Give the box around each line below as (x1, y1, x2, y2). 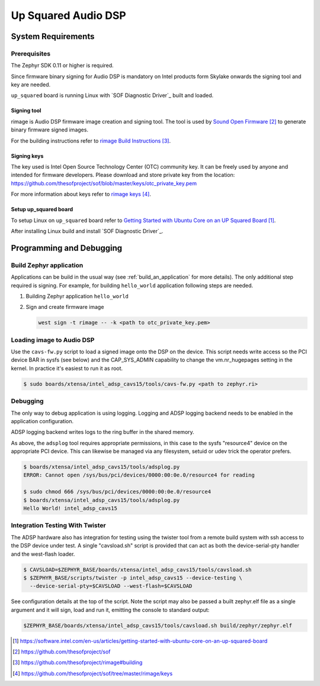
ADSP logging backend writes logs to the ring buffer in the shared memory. (11, 429, 195, 436)
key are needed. (11, 81, 50, 88)
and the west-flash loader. (11, 550, 75, 558)
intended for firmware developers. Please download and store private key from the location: (11, 172, 235, 179)
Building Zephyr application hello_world (25, 292, 129, 299)
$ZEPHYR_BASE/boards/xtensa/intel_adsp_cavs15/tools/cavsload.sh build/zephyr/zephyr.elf (23, 622, 293, 629)
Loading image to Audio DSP (11, 336, 95, 344)
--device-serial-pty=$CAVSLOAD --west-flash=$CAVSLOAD (30, 583, 193, 590)
